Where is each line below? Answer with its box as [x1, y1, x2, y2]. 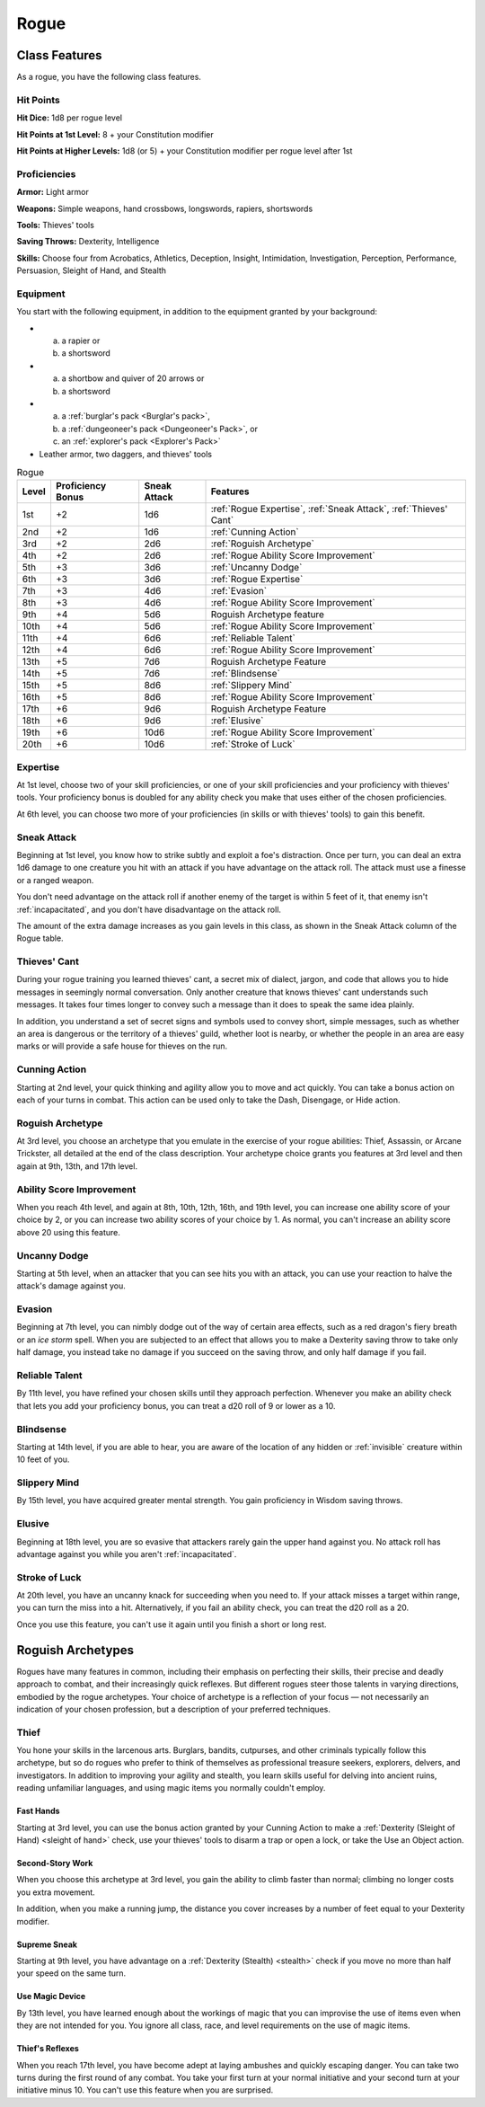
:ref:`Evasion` [210, 585, 268, 598]
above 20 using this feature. [16, 1226, 121, 1237]
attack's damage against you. [16, 1280, 126, 1291]
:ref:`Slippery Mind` [210, 679, 293, 692]
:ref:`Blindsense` [210, 668, 280, 680]
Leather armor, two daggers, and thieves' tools [39, 448, 213, 459]
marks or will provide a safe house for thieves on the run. [16, 1040, 228, 1051]
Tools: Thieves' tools [16, 219, 94, 230]
